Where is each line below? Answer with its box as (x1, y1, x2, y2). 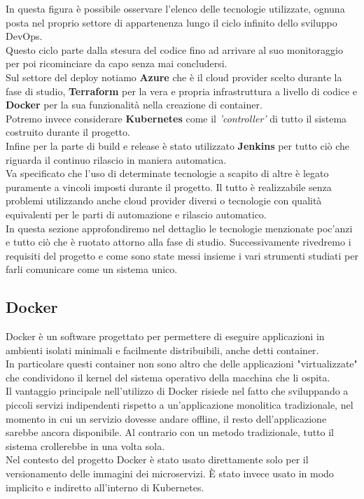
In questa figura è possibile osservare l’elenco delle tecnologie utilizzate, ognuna (6, 1, 345, 15)
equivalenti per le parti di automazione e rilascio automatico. (6, 206, 267, 221)
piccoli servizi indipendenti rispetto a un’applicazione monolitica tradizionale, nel (6, 398, 353, 412)
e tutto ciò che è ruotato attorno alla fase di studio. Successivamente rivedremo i (6, 234, 351, 249)
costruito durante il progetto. (6, 125, 130, 139)
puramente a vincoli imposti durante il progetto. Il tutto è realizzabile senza (6, 179, 332, 194)
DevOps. (6, 29, 43, 43)
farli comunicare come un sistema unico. (6, 262, 178, 276)
